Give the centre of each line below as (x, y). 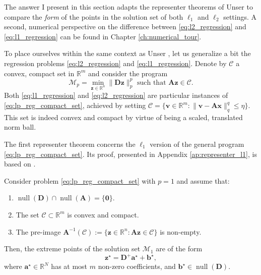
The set (27, 214)
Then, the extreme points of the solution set (72, 249)
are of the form (179, 249)
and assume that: (203, 180)
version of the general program (197, 144)
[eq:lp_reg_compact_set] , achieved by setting (75, 105)
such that (151, 82)
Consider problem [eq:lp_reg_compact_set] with (80, 180)
